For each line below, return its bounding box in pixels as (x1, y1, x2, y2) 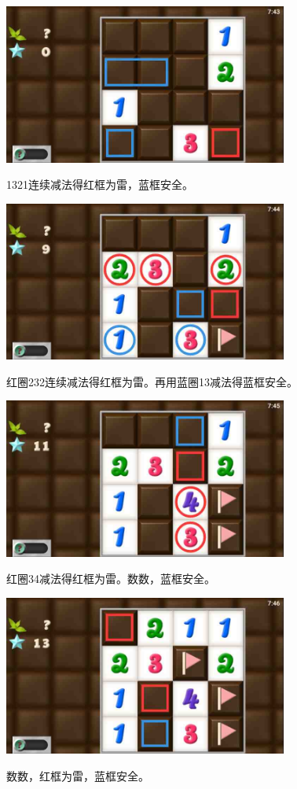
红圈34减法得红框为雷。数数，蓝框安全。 (6, 570, 215, 587)
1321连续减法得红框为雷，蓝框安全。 (6, 176, 193, 193)
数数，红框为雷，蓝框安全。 (6, 767, 149, 783)
